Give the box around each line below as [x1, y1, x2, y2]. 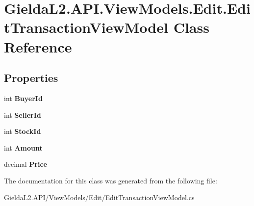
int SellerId [4, 109, 41, 120]
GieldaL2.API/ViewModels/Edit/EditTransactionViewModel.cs [4, 192, 195, 202]
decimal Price [4, 159, 47, 169]
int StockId [4, 126, 41, 136]
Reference [4, 36, 72, 56]
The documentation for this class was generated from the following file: [4, 175, 217, 185]
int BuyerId [4, 93, 43, 103]
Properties [4, 70, 58, 85]
